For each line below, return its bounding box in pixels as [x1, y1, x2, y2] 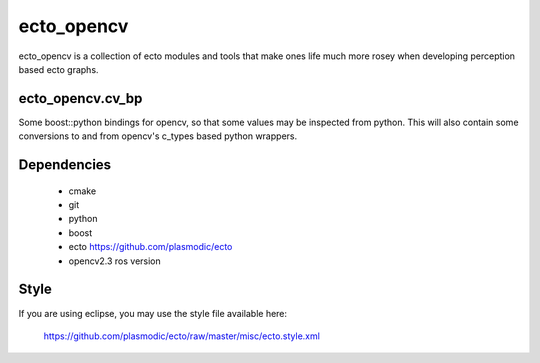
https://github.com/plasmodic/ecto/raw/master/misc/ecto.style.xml [43, 330, 320, 342]
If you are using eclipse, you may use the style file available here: [18, 307, 288, 319]
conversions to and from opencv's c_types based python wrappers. [18, 130, 298, 142]
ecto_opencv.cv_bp [18, 90, 143, 107]
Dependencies [18, 156, 112, 174]
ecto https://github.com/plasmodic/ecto [68, 241, 233, 253]
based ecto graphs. [18, 63, 99, 75]
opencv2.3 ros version [68, 255, 162, 267]
